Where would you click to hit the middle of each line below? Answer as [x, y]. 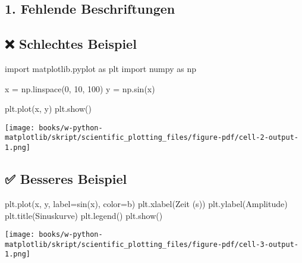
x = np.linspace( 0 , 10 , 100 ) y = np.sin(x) [80, 88]
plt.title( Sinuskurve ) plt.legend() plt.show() [84, 215]
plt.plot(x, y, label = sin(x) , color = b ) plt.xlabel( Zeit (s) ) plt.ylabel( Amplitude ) [146, 203]
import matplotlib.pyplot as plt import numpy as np [100, 68]
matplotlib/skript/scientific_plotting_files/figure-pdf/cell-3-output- [152, 244]
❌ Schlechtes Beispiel [71, 44]
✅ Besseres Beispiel [66, 179]
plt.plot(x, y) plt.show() [48, 109]
